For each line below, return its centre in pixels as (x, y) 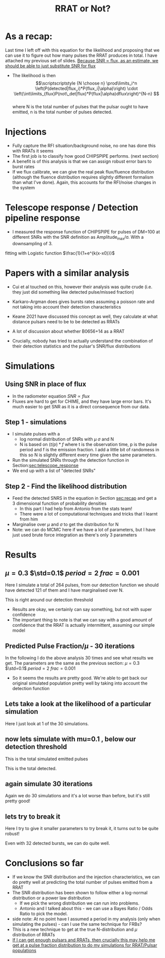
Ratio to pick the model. (44, 914)
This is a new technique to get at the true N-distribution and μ (75, 929)
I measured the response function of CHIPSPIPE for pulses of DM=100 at (86, 232)
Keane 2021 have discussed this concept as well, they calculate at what (85, 316)
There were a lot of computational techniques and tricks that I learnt (88, 514)
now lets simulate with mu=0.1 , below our (71, 739)
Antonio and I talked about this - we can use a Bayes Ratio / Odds (86, 909)
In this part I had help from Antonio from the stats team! (76, 509)
